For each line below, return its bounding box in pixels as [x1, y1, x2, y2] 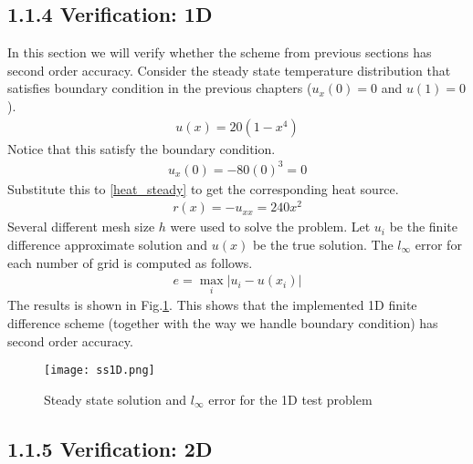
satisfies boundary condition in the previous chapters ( [7, 78, 312, 98]
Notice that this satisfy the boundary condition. [7, 139, 276, 158]
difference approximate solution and [7, 235, 208, 254]
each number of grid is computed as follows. [7, 253, 253, 272]
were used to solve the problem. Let [170, 217, 371, 236]
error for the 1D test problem [208, 389, 373, 408]
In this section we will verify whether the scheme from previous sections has [7, 43, 432, 62]
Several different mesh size [7, 217, 155, 236]
